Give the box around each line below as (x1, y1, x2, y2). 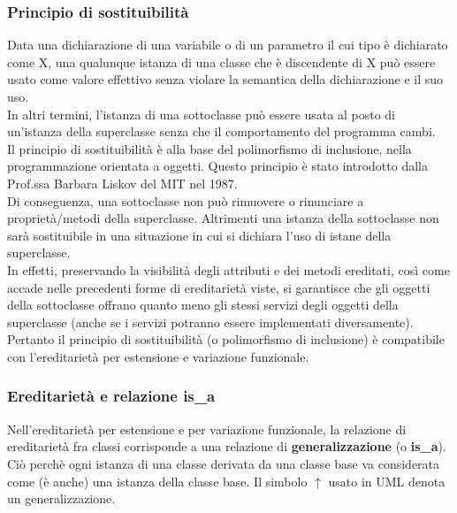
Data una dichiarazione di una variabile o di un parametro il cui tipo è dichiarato (7, 35, 448, 54)
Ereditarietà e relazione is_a (7, 385, 216, 407)
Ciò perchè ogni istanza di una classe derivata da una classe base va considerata (7, 454, 440, 472)
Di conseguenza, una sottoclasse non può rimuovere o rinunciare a (7, 191, 364, 210)
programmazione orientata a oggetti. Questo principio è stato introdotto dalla (7, 157, 428, 175)
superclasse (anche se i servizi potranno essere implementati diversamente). (7, 312, 414, 331)
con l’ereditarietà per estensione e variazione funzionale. (7, 347, 309, 365)
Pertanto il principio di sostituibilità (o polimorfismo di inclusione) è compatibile (7, 330, 445, 348)
